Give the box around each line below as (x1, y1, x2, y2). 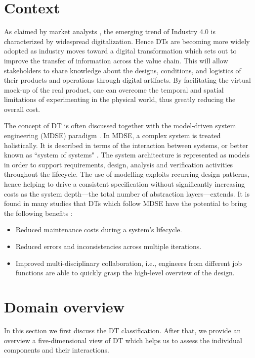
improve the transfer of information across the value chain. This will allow (4, 55, 228, 65)
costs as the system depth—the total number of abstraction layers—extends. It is (4, 188, 250, 199)
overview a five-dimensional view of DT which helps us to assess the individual (4, 335, 242, 345)
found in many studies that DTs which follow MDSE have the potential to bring (4, 198, 247, 208)
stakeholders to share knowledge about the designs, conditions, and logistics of (4, 65, 241, 75)
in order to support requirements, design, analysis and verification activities (4, 159, 233, 169)
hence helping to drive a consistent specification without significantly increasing (4, 179, 245, 189)
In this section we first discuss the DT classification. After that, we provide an (4, 325, 241, 335)
